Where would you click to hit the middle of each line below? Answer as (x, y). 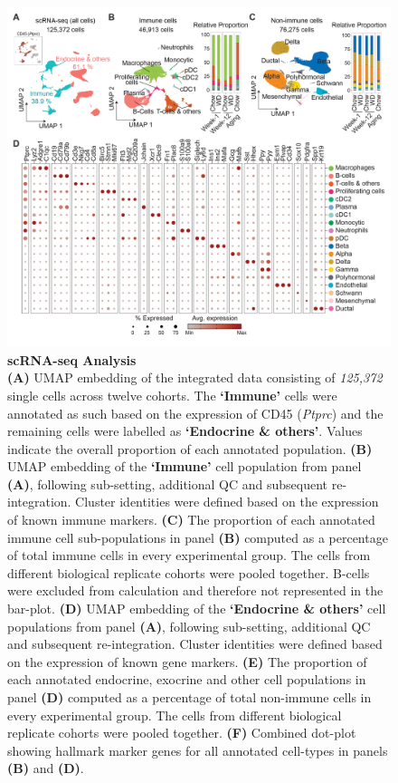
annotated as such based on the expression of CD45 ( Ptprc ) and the (195, 413)
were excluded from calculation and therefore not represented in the (195, 590)
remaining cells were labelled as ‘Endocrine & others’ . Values (185, 431)
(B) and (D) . (46, 768)
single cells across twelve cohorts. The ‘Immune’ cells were (172, 395)
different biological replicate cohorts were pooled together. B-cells (189, 572)
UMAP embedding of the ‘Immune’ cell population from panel (185, 466)
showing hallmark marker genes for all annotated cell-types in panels (198, 750)
